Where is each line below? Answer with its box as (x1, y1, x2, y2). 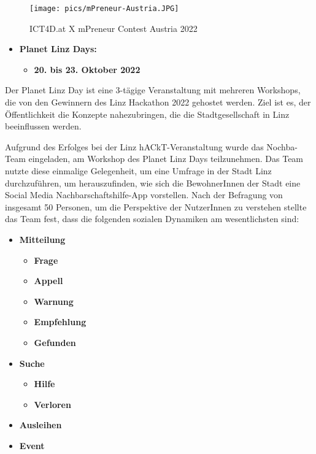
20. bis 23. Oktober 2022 (34, 63, 141, 75)
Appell (34, 274, 63, 287)
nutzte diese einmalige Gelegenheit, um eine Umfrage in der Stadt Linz (5, 164, 272, 177)
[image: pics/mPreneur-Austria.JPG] (29, 4, 179, 13)
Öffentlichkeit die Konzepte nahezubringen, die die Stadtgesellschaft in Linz (5, 107, 290, 120)
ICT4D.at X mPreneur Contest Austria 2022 (29, 21, 198, 34)
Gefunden (34, 336, 76, 348)
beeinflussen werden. (5, 120, 82, 133)
